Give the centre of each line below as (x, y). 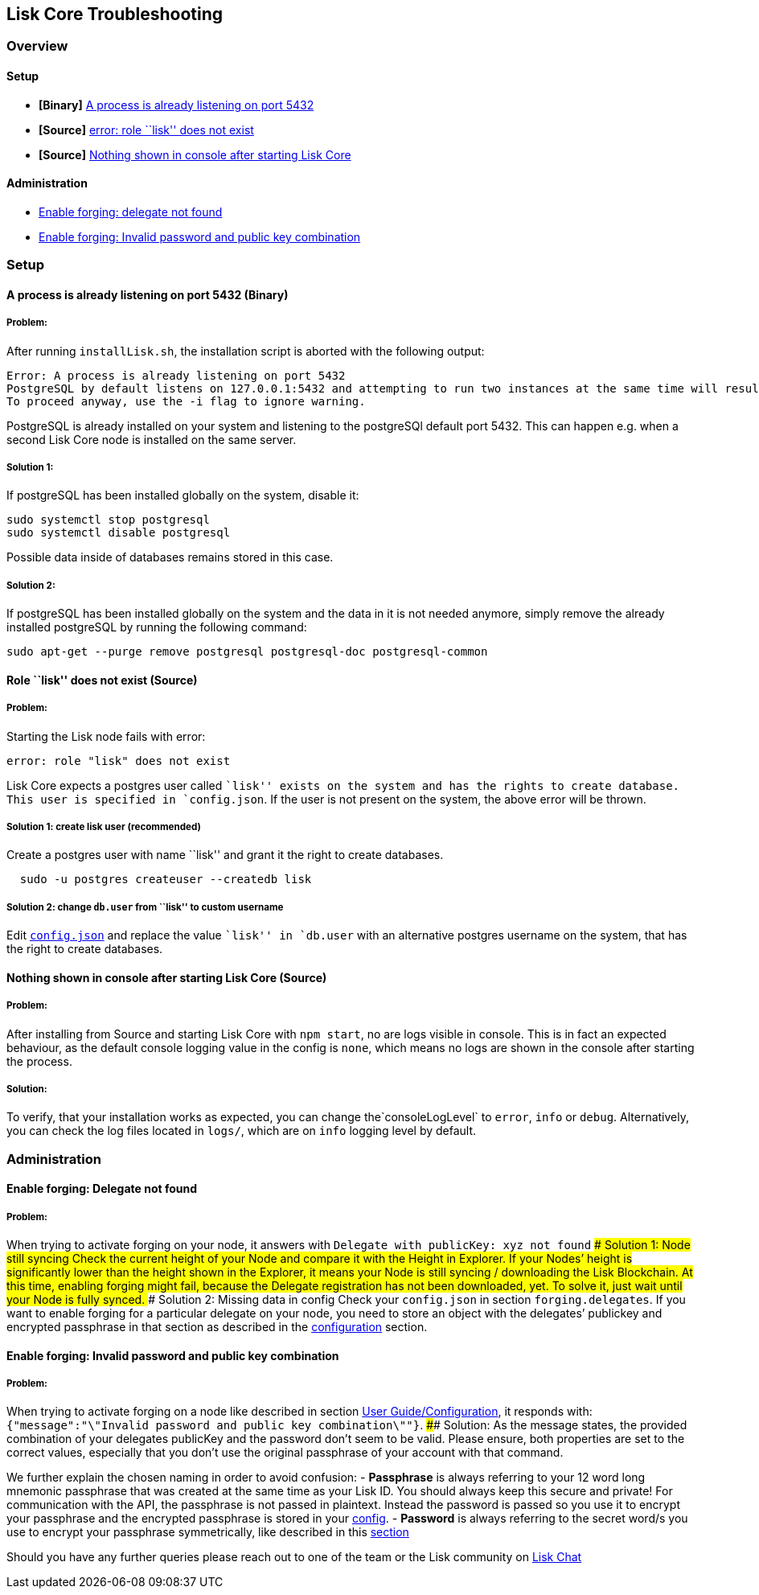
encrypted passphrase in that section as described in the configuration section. (217, 1327)
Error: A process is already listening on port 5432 (176, 375)
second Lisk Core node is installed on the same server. (152, 439)
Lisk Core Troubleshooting (115, 14)
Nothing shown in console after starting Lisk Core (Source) (167, 977)
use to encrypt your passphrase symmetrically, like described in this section (208, 1532)
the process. (39, 1061)
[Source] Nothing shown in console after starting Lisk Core (195, 154)
